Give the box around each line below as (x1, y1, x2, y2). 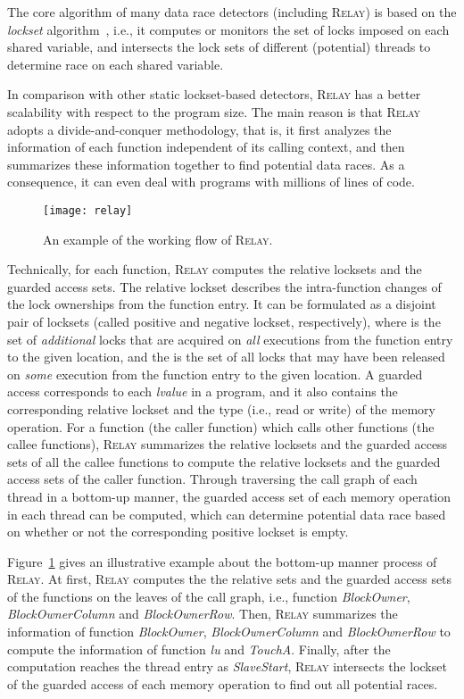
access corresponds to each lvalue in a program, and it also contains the (7, 382, 398, 401)
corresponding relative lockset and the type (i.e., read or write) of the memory (7, 399, 435, 418)
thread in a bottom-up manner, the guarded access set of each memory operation (7, 487, 452, 505)
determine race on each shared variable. (7, 54, 224, 73)
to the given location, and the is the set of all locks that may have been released (7, 347, 445, 366)
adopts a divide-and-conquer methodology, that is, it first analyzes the (7, 120, 392, 138)
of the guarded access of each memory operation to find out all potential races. (7, 674, 438, 693)
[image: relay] (43, 204, 133, 217)
